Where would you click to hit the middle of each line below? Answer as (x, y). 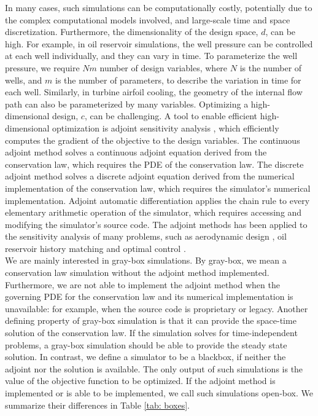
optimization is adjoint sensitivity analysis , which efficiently (166, 128)
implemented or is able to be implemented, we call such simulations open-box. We (159, 393)
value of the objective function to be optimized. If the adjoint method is (140, 381)
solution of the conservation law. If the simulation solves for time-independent (151, 333)
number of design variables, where (164, 67)
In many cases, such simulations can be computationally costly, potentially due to (159, 7)
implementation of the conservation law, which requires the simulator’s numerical (158, 188)
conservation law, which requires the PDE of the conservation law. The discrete (154, 164)
